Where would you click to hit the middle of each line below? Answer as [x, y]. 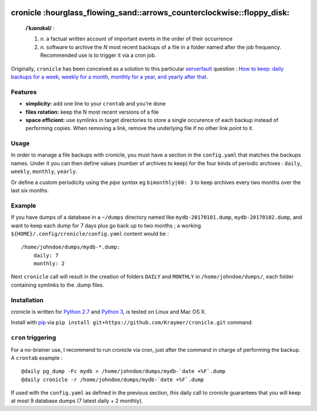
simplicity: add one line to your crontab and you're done [96, 104]
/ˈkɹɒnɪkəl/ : [40, 28]
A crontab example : [37, 358]
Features [24, 92]
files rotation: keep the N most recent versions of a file [92, 112]
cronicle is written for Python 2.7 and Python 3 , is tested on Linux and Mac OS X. [109, 312]
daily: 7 [46, 255]
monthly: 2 [49, 264]
